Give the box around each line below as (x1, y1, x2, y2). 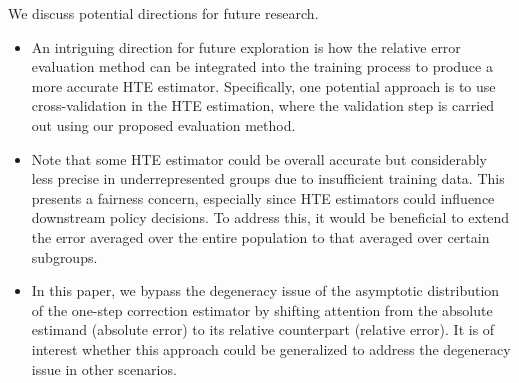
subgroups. (31, 246, 98, 267)
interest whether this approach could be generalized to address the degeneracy (31, 338, 511, 359)
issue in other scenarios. (31, 358, 177, 379)
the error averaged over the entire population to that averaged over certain (31, 226, 490, 247)
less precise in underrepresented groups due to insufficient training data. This (31, 168, 505, 189)
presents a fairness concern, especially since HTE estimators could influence (31, 187, 495, 208)
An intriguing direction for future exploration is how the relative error (31, 36, 461, 57)
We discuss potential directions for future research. (8, 3, 319, 23)
